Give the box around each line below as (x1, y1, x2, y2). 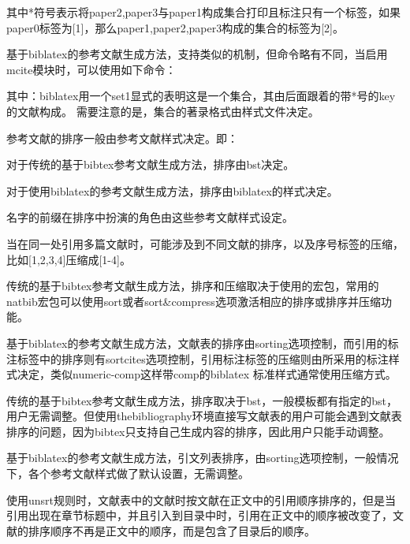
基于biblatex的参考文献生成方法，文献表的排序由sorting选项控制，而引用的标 (6, 334, 399, 351)
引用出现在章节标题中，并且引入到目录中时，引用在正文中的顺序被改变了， (6, 507, 393, 524)
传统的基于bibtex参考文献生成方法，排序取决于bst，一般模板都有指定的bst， (6, 392, 398, 408)
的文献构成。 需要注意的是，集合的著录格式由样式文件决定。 (6, 102, 319, 119)
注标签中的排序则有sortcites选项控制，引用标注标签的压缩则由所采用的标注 (6, 350, 389, 367)
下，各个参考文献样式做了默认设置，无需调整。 (6, 465, 249, 482)
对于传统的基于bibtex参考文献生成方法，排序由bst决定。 (6, 156, 295, 173)
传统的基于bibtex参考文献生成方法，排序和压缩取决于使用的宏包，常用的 (6, 278, 379, 294)
